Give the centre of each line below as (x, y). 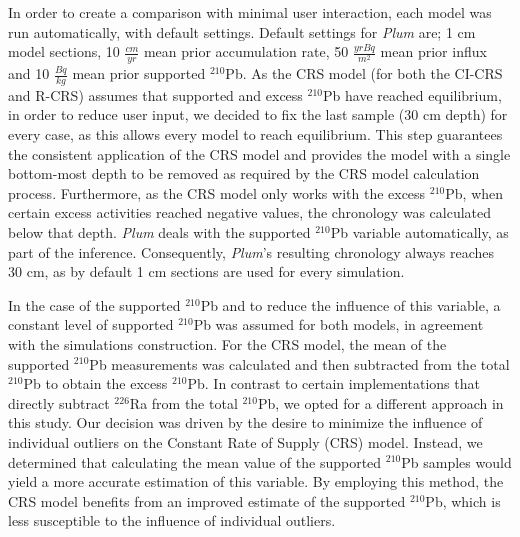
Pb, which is (463, 500)
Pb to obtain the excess (95, 383)
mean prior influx (433, 51)
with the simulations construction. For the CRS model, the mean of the (227, 343)
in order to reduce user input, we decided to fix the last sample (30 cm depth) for (258, 114)
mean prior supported (139, 73)
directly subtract (59, 402)
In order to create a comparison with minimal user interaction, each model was (250, 12)
